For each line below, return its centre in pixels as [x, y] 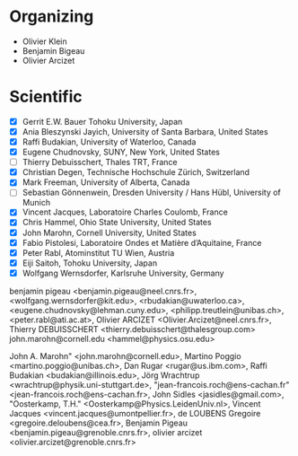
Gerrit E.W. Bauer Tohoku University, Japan [102, 121]
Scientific [46, 97]
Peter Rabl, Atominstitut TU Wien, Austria [98, 252]
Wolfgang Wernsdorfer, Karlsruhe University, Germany [123, 273]
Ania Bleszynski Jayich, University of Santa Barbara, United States [145, 131]
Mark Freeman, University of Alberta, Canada [106, 182]
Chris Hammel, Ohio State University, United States [117, 223]
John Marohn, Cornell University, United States [110, 232]
